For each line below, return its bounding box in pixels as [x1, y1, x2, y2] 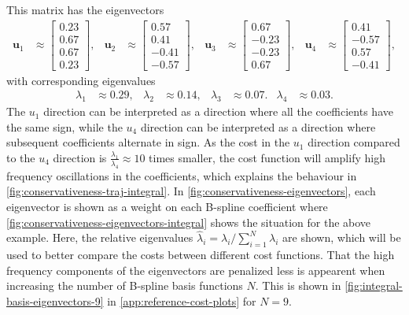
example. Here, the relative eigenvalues [6, 229, 193, 246]
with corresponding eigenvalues [6, 72, 156, 88]
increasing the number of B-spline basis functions [6, 277, 243, 294]
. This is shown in [255, 277, 341, 294]
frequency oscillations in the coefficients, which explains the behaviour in [6, 167, 357, 183]
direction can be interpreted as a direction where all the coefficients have [43, 103, 393, 120]
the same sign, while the [6, 118, 123, 135]
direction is [53, 149, 107, 165]
